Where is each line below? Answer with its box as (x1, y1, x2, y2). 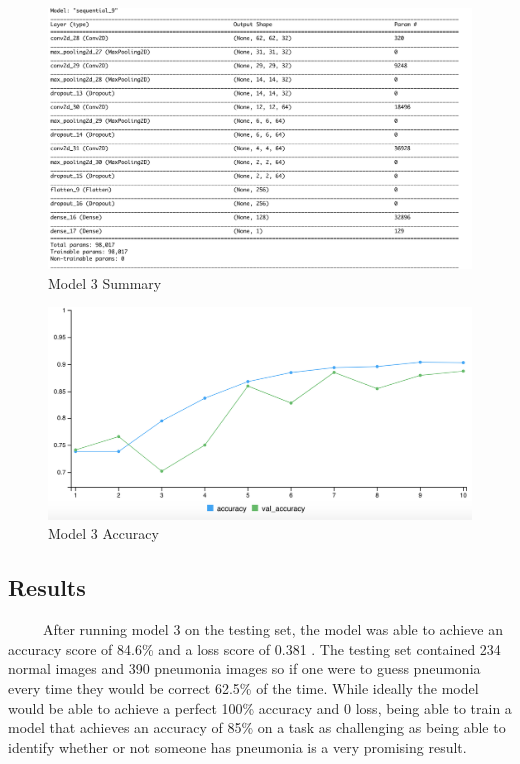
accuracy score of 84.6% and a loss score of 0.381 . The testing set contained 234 (8, 638, 501, 659)
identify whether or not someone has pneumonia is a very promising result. (8, 736, 467, 757)
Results (8, 572, 86, 603)
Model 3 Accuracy (48, 523, 159, 544)
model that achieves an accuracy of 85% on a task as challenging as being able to (8, 717, 506, 738)
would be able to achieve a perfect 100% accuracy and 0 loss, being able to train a (8, 697, 512, 718)
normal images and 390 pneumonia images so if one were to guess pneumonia (8, 658, 481, 679)
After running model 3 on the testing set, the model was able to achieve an (42, 619, 503, 640)
